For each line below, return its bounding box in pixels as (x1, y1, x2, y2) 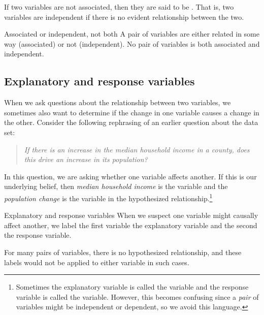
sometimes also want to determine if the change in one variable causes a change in (4, 107, 259, 117)
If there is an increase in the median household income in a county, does (24, 144, 250, 154)
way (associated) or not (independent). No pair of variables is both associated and (4, 38, 260, 49)
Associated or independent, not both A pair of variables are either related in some (4, 28, 260, 39)
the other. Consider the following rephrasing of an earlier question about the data (4, 117, 258, 128)
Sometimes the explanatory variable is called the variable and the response (16, 281, 249, 292)
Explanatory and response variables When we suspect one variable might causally (4, 210, 258, 220)
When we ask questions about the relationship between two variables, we (4, 97, 231, 108)
